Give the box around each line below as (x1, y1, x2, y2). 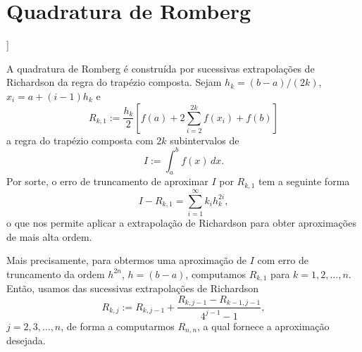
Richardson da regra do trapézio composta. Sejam (6, 75, 222, 89)
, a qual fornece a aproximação (197, 318, 330, 333)
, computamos (185, 266, 246, 281)
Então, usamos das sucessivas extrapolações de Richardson (6, 281, 259, 296)
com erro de (257, 253, 308, 268)
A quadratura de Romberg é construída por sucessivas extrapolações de (6, 61, 315, 75)
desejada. (6, 333, 46, 348)
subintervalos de (170, 132, 239, 147)
